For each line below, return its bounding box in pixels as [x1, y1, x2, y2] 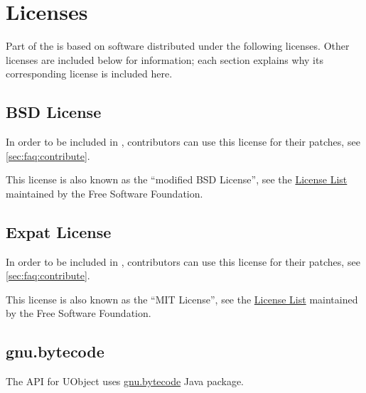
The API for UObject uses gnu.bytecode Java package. [6, 374, 244, 389]
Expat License [6, 220, 112, 242]
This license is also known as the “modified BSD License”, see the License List [6, 172, 348, 187]
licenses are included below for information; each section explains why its [6, 52, 323, 67]
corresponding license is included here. [6, 66, 173, 81]
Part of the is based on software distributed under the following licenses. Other [6, 38, 350, 53]
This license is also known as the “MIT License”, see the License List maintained [6, 291, 358, 306]
